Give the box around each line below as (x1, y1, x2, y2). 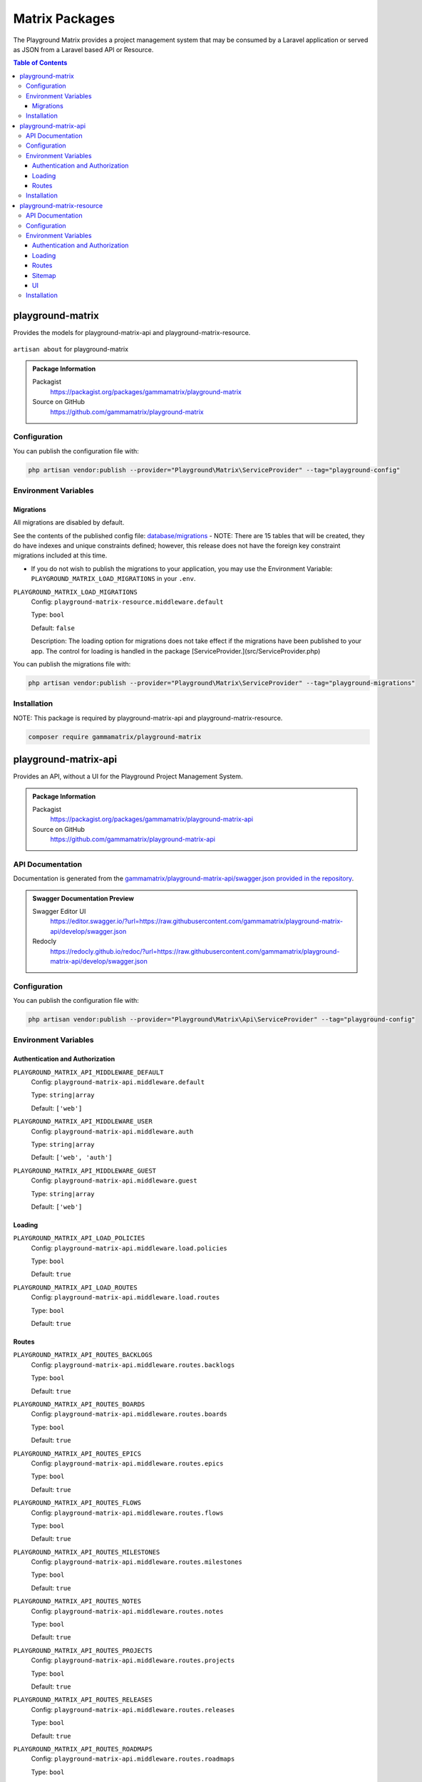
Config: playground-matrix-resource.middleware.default (31, 597, 224, 606)
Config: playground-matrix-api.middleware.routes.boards (31, 1410, 227, 1418)
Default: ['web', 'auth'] (31, 1153, 113, 1162)
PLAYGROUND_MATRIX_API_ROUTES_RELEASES (13, 1696, 153, 1704)
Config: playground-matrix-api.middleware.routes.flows (31, 1508, 224, 1517)
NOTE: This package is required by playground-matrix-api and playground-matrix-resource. (13, 714, 283, 722)
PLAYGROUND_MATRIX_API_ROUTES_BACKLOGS (13, 1351, 153, 1359)
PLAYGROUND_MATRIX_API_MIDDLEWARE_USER (13, 1118, 153, 1126)
